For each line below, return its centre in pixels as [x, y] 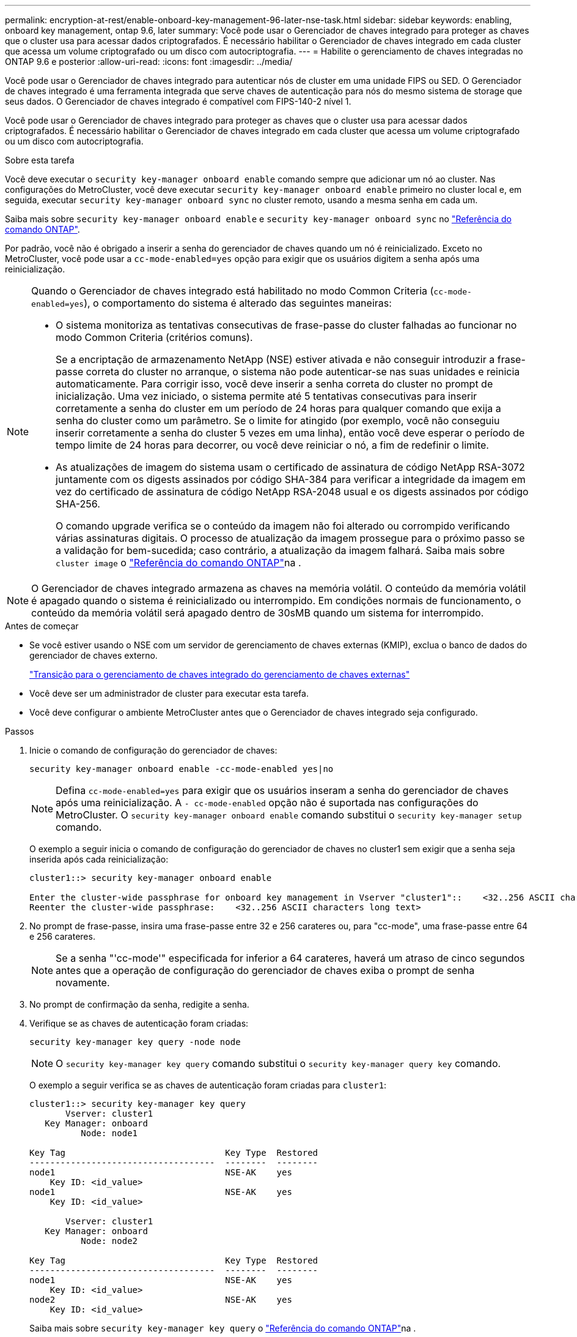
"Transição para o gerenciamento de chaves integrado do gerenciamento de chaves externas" [220, 674]
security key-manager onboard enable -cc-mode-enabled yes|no [182, 769]
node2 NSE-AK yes [161, 1300]
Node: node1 [109, 1133]
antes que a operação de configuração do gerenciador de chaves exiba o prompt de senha [265, 970]
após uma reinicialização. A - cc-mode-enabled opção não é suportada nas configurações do [267, 803]
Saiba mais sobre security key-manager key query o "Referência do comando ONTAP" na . [223, 1328]
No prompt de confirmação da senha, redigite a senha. [139, 1004]
